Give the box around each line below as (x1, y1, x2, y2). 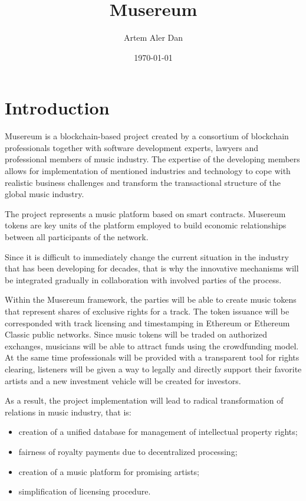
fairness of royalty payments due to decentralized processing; (18, 445, 238, 457)
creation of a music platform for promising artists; (18, 465, 199, 477)
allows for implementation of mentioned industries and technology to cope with (5, 165, 291, 177)
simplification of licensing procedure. (18, 485, 151, 497)
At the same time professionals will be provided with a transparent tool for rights (5, 351, 300, 364)
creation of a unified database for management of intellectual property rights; (18, 425, 298, 438)
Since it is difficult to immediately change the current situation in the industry (5, 250, 289, 263)
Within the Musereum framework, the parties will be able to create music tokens (5, 293, 297, 306)
